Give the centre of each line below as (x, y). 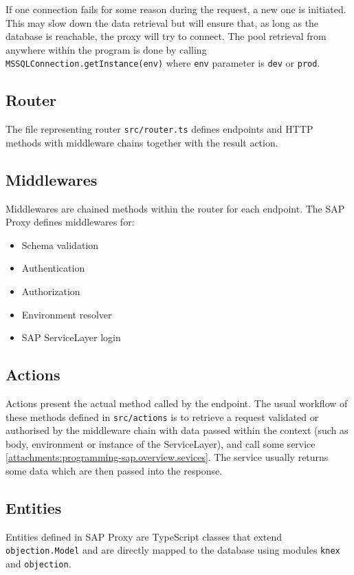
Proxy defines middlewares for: (70, 222)
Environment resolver (67, 314)
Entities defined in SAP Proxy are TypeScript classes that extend (144, 536)
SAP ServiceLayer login (71, 337)
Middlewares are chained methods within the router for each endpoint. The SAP (175, 208)
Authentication (53, 268)
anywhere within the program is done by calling (106, 49)
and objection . (38, 564)
